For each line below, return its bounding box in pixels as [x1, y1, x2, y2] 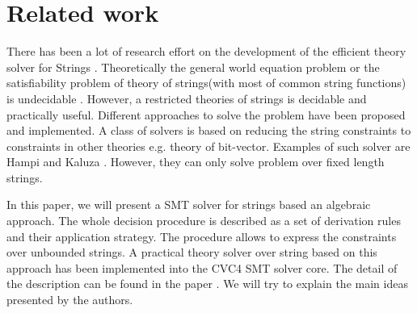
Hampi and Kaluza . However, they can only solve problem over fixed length [6, 153, 385, 170]
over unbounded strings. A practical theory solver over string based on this [6, 244, 377, 261]
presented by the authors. [6, 291, 133, 308]
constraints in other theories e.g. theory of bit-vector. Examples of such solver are [6, 137, 411, 154]
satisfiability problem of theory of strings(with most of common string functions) [6, 74, 406, 91]
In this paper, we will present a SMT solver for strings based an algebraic [6, 196, 371, 213]
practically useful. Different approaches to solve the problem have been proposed [6, 106, 406, 123]
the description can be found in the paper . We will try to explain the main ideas [6, 275, 408, 292]
